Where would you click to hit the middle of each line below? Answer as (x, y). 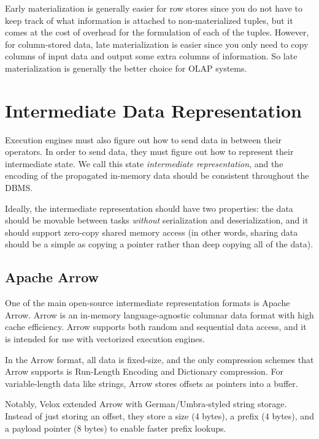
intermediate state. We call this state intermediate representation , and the (144, 163)
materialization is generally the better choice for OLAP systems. (126, 68)
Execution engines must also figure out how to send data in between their (143, 139)
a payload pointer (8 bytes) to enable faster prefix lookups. (116, 428)
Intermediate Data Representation (153, 110)
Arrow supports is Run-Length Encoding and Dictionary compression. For (144, 371)
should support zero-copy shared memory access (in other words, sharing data (152, 232)
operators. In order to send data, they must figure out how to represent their (149, 152)
